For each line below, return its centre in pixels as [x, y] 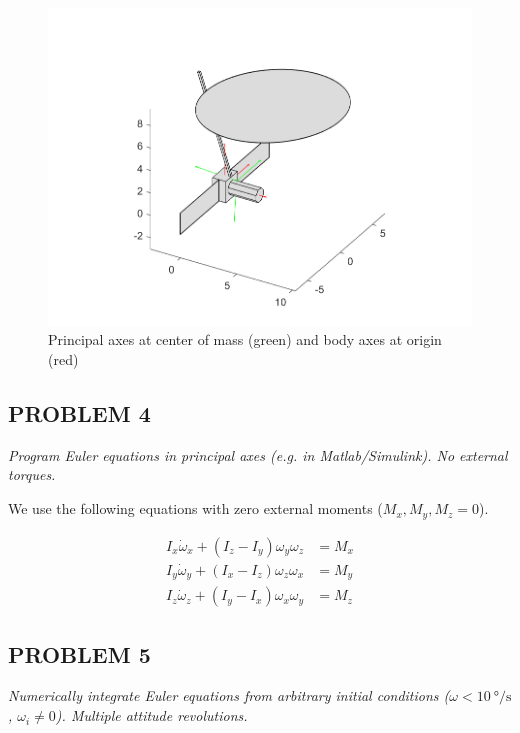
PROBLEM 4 [79, 413]
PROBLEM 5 [79, 653]
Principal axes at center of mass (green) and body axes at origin [245, 339]
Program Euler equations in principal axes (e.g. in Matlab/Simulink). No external [258, 454]
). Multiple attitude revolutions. [151, 715]
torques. [32, 474]
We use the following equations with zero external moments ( [195, 508]
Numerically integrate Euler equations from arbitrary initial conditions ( [229, 695]
